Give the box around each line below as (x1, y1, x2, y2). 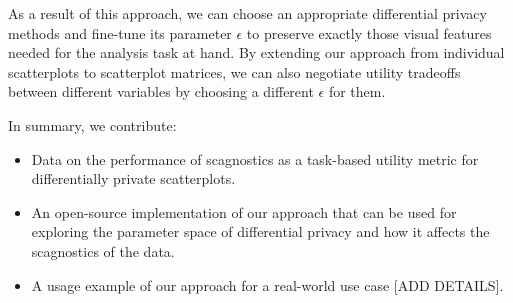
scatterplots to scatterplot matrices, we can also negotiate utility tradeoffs (8, 61, 461, 82)
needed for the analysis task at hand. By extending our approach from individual (8, 42, 505, 63)
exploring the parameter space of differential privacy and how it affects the (31, 221, 490, 242)
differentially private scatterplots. (31, 168, 236, 189)
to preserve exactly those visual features (246, 22, 492, 43)
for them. (328, 81, 386, 102)
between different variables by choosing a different (8, 81, 314, 102)
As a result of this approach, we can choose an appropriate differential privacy (8, 3, 487, 23)
